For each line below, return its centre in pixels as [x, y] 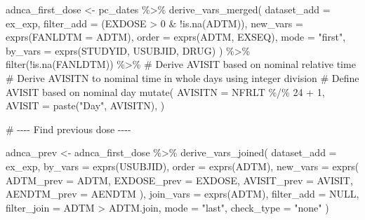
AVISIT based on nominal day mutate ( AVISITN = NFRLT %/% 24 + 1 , [165, 91]
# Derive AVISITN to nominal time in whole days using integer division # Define [182, 77]
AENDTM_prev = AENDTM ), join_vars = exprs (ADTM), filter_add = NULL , [182, 194]
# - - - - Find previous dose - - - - [68, 129]
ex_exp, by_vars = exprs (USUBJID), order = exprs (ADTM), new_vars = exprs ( [182, 166]
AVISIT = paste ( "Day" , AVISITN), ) [85, 105]
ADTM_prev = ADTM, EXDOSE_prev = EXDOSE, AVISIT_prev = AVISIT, [179, 180]
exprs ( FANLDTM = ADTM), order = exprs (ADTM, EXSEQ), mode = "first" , [176, 37]
